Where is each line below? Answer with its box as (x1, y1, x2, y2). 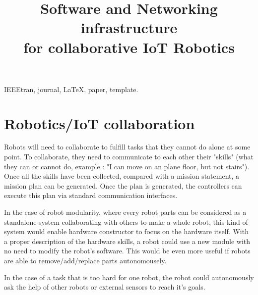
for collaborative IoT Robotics (23, 37, 235, 57)
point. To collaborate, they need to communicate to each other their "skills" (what (4, 151, 254, 162)
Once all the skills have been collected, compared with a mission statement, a (4, 171, 240, 181)
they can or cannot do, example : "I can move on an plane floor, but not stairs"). (4, 161, 250, 171)
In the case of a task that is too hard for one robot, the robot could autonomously (4, 272, 254, 282)
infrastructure (80, 17, 178, 38)
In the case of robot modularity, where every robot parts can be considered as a (4, 207, 247, 217)
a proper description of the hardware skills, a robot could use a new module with (4, 236, 251, 246)
